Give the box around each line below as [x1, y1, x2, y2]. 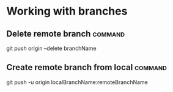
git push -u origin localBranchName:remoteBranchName [6, 78, 149, 86]
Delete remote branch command [6, 29, 125, 39]
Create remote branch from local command [6, 62, 167, 73]
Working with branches [6, 4, 128, 18]
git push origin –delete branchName [6, 44, 97, 52]
